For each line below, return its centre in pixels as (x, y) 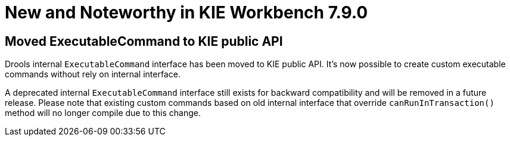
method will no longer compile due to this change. (103, 113)
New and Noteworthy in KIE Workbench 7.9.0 (186, 12)
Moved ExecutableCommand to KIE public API (144, 41)
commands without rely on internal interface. (93, 74)
